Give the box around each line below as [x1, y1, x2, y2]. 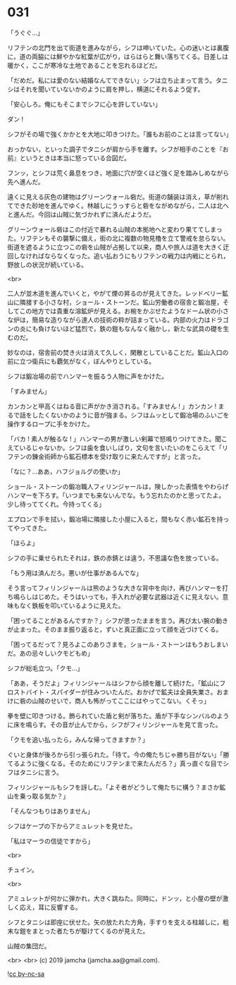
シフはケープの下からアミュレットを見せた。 [7, 821, 137, 830]
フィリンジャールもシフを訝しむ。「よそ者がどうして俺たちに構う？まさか [7, 782, 220, 791]
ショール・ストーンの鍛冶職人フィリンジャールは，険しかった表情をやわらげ [7, 482, 229, 490]
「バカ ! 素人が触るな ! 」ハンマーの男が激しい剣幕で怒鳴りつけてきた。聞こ [7, 435, 228, 443]
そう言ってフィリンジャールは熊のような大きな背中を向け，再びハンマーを [7, 584, 223, 592]
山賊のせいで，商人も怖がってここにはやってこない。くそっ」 [31, 696, 210, 705]
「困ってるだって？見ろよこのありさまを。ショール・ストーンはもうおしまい [7, 640, 229, 648]
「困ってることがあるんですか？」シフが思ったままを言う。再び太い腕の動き [7, 616, 229, 624]
